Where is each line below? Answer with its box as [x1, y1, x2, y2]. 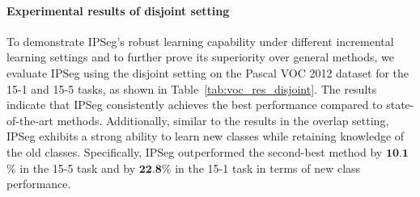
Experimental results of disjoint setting [6, 2, 230, 19]
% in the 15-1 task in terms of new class [161, 159, 361, 176]
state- [386, 96, 414, 113]
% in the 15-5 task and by [6, 159, 136, 176]
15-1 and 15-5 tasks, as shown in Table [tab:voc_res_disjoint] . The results [6, 80, 377, 97]
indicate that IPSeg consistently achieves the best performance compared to [6, 96, 383, 113]
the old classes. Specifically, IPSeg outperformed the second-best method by [6, 143, 383, 160]
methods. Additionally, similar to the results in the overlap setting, [57, 111, 389, 128]
